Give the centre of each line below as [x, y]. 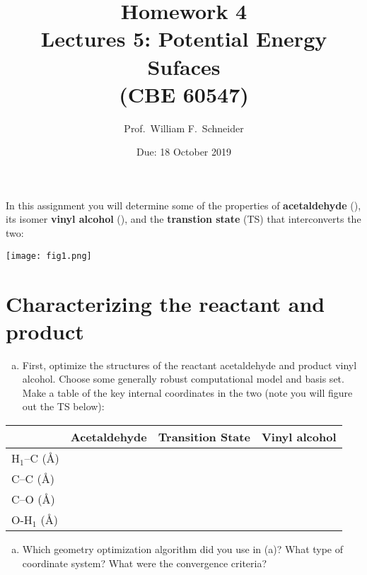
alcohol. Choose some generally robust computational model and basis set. [183, 379]
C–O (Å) [33, 499]
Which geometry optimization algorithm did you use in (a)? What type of [183, 549]
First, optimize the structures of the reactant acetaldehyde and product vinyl [190, 365]
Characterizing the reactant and [165, 303]
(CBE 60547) [184, 94]
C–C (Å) [33, 478]
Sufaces [184, 66]
